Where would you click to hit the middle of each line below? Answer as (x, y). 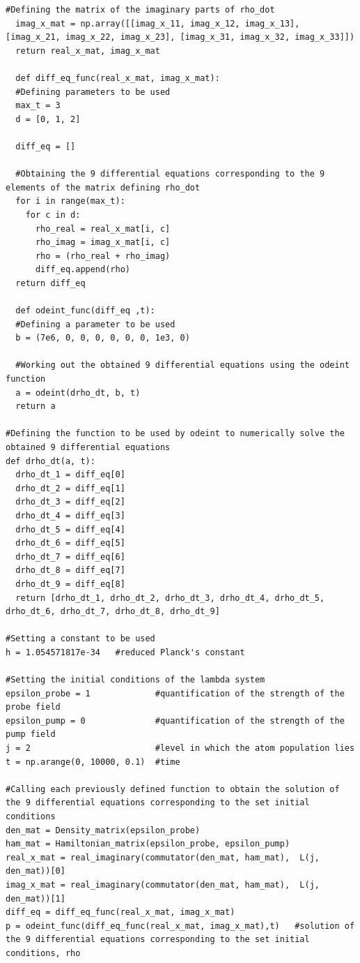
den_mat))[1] (36, 898)
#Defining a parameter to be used (95, 324)
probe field (33, 707)
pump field (31, 734)
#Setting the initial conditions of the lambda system (135, 680)
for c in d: (53, 215)
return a (36, 406)
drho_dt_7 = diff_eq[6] (70, 557)
